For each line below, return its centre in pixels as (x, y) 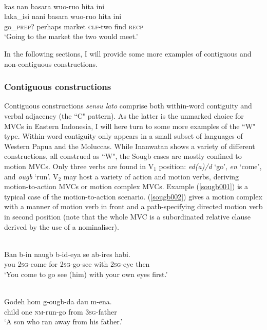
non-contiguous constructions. (51, 63)
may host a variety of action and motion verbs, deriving (151, 176)
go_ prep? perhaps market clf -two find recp (74, 26)
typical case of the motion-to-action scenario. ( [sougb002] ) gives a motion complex (133, 196)
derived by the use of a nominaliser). (62, 226)
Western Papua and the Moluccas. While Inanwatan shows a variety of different (130, 146)
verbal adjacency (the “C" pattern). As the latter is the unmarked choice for (124, 115)
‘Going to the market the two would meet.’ (71, 36)
